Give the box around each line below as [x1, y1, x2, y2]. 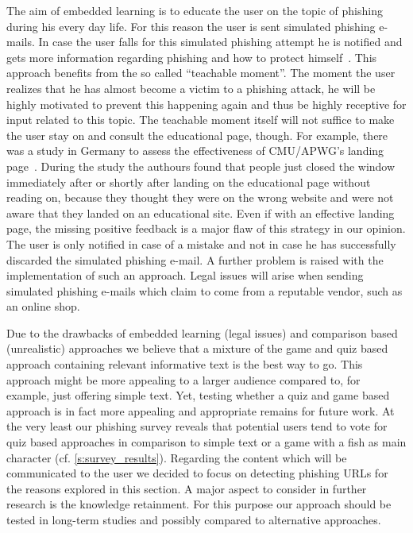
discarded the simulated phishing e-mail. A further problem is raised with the [6, 251, 384, 268]
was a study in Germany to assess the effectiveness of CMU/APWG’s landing [6, 142, 384, 159]
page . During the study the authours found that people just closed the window [6, 157, 396, 174]
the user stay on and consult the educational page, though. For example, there [6, 126, 388, 143]
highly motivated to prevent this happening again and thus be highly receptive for [6, 95, 407, 112]
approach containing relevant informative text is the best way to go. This [6, 356, 363, 373]
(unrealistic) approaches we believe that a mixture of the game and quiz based [6, 340, 388, 357]
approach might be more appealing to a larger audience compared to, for [6, 371, 361, 388]
